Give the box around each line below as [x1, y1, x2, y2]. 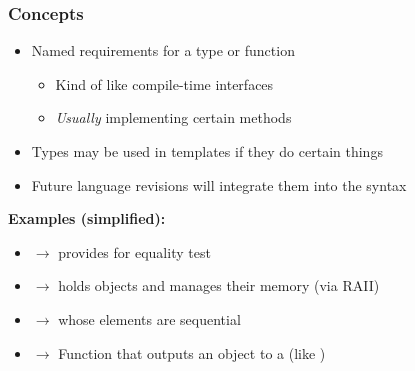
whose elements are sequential [58, 308, 241, 329]
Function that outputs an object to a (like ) [58, 342, 326, 363]
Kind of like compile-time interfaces [55, 73, 274, 94]
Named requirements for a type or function [31, 40, 295, 61]
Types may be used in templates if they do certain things [31, 141, 383, 161]
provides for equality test [58, 241, 211, 262]
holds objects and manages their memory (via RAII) [58, 275, 380, 296]
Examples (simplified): [8, 208, 166, 229]
